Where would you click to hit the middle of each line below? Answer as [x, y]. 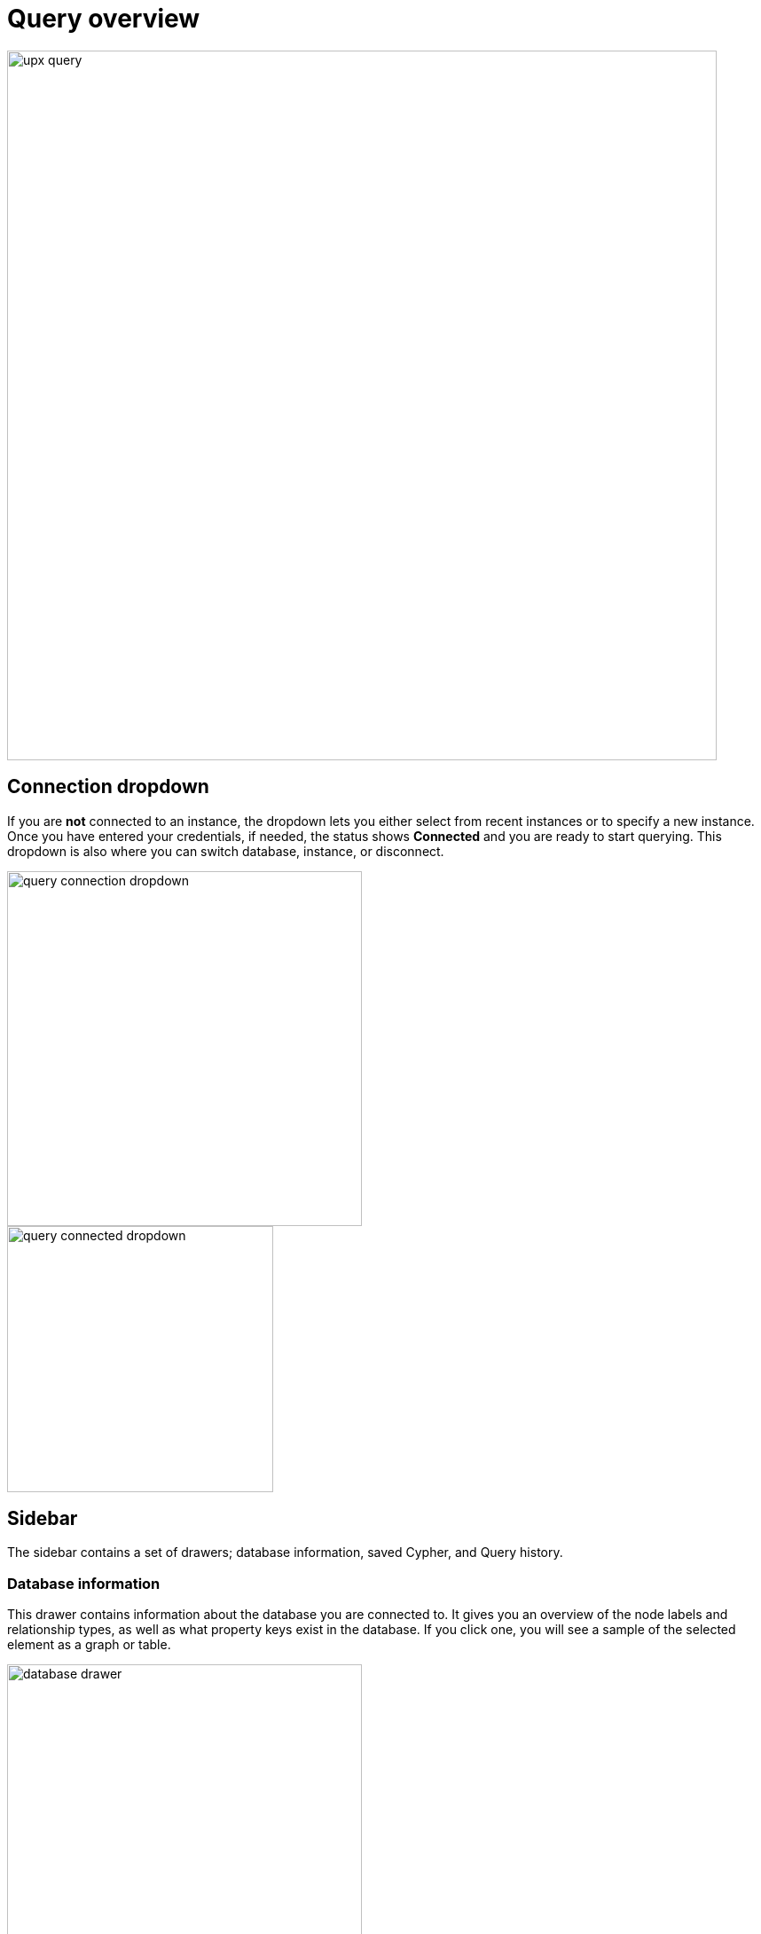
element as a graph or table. [89, 1645]
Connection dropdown [108, 787]
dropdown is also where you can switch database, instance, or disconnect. [226, 851]
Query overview [104, 19]
